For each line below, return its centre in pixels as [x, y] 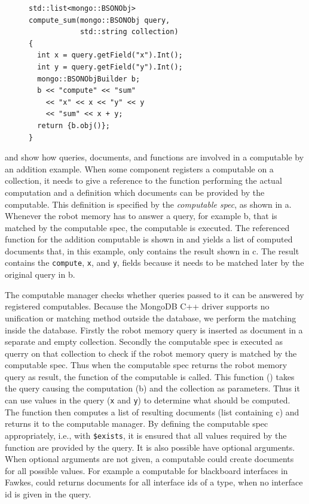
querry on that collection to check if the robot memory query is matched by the [151, 353]
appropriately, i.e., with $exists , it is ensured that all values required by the [146, 435]
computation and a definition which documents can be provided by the [135, 192]
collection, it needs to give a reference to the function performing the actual [143, 180]
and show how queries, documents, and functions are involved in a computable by [154, 157]
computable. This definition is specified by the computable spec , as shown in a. [148, 204]
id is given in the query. [48, 494]
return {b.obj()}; [74, 125]
